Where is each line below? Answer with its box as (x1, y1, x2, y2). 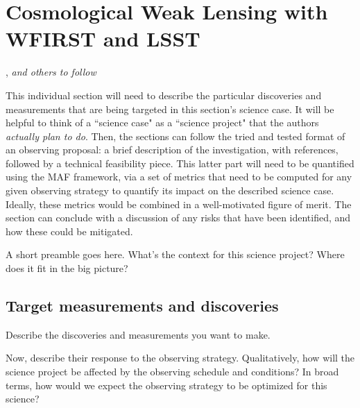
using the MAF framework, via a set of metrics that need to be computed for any (6, 169, 352, 184)
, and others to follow (6, 65, 96, 79)
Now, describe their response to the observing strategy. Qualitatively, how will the (6, 350, 355, 365)
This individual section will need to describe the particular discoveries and (6, 87, 322, 102)
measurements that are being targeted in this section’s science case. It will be (6, 101, 334, 116)
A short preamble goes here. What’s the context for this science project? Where (6, 247, 345, 262)
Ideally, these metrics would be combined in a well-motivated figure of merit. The (6, 196, 352, 211)
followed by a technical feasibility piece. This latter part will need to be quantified (6, 155, 354, 170)
